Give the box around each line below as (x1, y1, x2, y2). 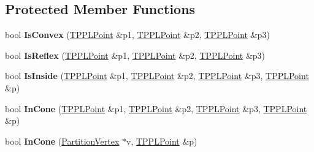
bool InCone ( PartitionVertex (5, 134, 120, 147)
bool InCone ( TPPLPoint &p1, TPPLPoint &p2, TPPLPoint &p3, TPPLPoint (5, 102, 307, 115)
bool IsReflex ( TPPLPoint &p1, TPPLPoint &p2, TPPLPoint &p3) (5, 48, 266, 61)
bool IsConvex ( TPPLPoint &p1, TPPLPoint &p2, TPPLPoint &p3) (5, 28, 270, 41)
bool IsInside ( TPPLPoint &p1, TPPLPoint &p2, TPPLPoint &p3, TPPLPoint (5, 69, 309, 82)
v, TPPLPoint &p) (126, 134, 197, 147)
